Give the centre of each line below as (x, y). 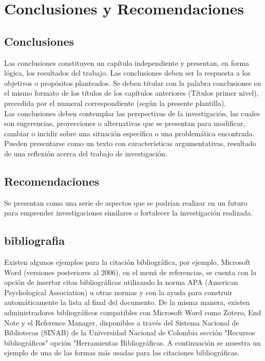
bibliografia (34, 240)
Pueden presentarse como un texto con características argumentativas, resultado (130, 143)
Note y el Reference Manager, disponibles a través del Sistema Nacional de (122, 322)
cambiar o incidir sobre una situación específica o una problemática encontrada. (129, 133)
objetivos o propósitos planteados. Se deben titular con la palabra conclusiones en (133, 83)
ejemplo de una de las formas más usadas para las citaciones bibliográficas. (122, 353)
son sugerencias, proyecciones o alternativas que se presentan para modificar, (125, 123)
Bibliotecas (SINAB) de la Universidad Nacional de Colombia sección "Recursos (130, 332)
